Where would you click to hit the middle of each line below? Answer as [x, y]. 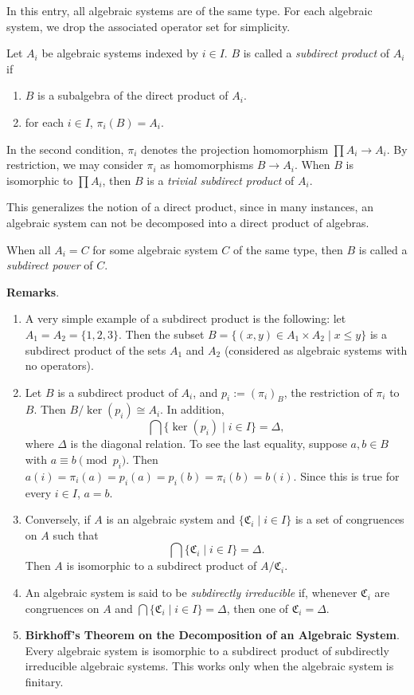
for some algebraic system [155, 249]
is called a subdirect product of [316, 53]
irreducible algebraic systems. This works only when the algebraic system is [209, 666]
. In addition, [192, 409]
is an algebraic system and [171, 519]
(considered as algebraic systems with [316, 349]
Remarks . [33, 291]
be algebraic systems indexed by [120, 53]
